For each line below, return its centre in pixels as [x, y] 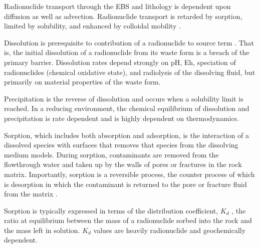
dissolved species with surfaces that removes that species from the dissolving [121, 145]
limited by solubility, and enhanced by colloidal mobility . [92, 26]
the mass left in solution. [42, 230]
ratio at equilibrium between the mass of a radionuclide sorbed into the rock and [128, 220]
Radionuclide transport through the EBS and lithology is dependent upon [117, 6]
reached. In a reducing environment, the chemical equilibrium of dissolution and [127, 108]
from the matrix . [31, 194]
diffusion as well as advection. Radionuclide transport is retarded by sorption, [123, 16]
